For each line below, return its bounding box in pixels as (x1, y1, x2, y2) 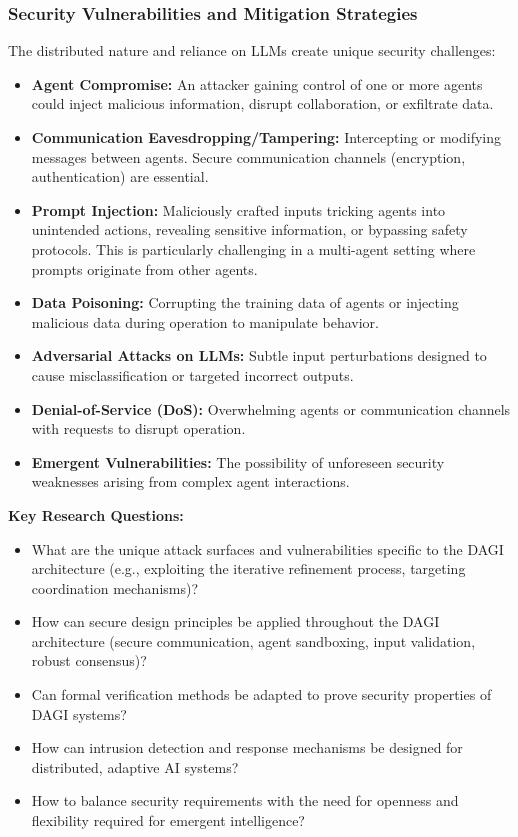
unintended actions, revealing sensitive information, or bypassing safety (31, 219, 468, 240)
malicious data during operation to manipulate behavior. (31, 311, 379, 332)
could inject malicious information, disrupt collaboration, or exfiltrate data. (31, 93, 494, 114)
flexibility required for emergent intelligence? (31, 810, 305, 831)
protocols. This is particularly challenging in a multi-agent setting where (31, 238, 476, 259)
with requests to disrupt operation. (31, 418, 246, 439)
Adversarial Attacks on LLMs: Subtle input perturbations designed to (31, 345, 487, 366)
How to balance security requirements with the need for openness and (31, 790, 459, 811)
